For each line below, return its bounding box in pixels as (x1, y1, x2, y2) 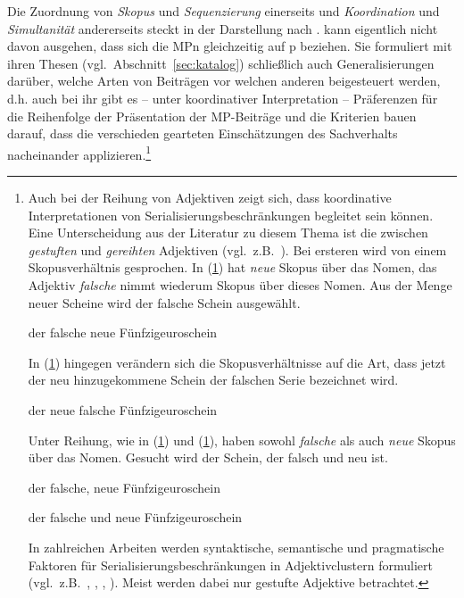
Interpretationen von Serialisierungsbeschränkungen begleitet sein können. (28, 205, 434, 224)
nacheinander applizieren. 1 (7, 142, 152, 163)
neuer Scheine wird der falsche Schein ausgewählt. (28, 293, 301, 311)
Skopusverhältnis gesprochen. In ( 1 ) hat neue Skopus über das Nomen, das (28, 258, 437, 277)
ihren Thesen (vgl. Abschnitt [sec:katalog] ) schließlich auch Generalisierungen (7, 54, 435, 72)
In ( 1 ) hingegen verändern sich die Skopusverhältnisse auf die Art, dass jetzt (28, 353, 446, 371)
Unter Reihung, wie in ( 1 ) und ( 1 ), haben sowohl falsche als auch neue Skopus (28, 430, 456, 449)
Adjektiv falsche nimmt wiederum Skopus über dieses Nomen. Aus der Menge (28, 275, 452, 294)
